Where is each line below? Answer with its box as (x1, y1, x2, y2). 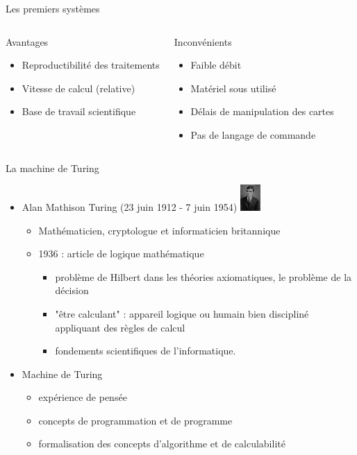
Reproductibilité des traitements (22, 58, 160, 72)
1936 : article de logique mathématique (38, 246, 204, 261)
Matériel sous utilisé (190, 80, 276, 95)
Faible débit (190, 58, 242, 72)
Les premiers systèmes (6, 1, 100, 15)
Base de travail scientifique (22, 104, 136, 119)
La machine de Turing (6, 160, 99, 175)
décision (55, 283, 89, 298)
